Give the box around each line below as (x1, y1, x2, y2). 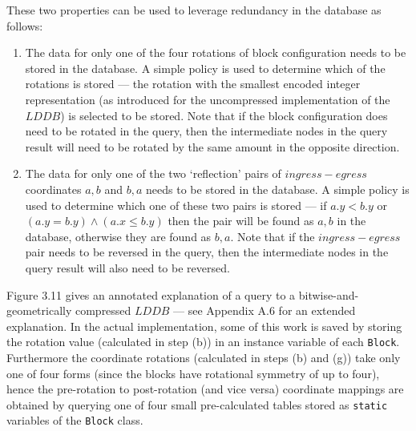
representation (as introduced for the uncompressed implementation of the (25, 91, 390, 107)
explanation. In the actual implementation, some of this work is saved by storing (6, 317, 402, 334)
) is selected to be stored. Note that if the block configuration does (60, 107, 388, 123)
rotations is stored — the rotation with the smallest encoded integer (25, 75, 361, 92)
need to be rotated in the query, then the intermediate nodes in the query (25, 123, 388, 139)
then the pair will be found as (168, 212, 314, 229)
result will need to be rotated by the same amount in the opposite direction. (25, 138, 400, 155)
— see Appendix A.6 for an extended (173, 302, 356, 319)
